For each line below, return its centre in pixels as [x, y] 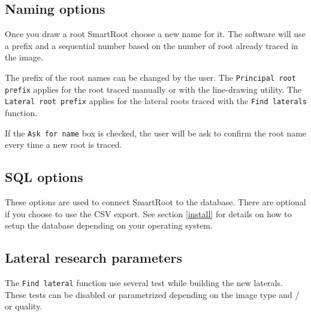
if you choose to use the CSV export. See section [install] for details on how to [148, 213]
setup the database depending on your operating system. [109, 225]
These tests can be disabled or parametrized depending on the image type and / [152, 294]
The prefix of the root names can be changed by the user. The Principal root [150, 77]
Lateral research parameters [93, 258]
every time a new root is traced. [64, 145]
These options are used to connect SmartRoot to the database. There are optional [155, 202]
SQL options [44, 177]
